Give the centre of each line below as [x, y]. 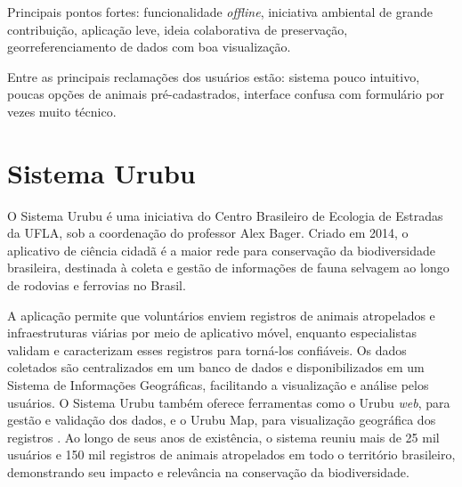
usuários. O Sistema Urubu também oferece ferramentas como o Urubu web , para [229, 402]
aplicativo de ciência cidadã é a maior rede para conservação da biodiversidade [221, 250]
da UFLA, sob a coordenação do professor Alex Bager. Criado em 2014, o [208, 233]
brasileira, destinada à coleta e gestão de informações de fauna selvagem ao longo [228, 268]
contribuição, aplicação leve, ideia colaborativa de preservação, [178, 29]
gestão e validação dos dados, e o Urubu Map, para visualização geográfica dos [222, 420]
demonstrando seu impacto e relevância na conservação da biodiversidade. [208, 472]
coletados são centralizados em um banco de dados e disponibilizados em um [216, 367]
